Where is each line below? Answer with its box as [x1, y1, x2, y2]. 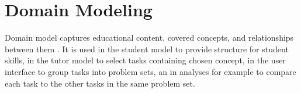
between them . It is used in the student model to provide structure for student [5, 42, 289, 55]
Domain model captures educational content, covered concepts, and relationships [5, 31, 294, 44]
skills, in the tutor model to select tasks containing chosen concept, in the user [5, 54, 286, 66]
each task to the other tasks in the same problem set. [5, 77, 195, 89]
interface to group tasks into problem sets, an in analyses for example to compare [5, 65, 296, 77]
